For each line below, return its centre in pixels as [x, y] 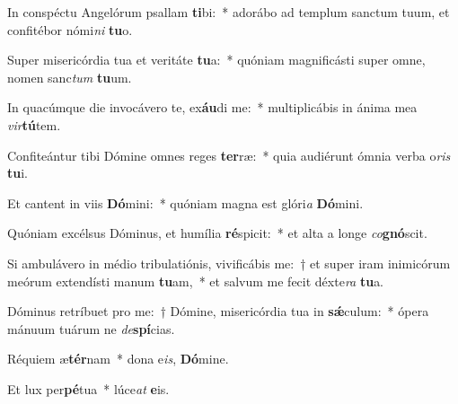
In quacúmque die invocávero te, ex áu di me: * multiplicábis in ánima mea [212, 107]
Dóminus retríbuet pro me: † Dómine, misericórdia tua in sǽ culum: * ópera [218, 311]
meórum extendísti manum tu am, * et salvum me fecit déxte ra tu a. [196, 281]
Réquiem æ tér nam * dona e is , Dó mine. [118, 359]
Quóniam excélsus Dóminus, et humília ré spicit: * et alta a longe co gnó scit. [217, 233]
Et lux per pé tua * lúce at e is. [88, 388]
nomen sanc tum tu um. [70, 77]
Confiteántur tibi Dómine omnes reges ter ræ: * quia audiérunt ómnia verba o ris [229, 155]
